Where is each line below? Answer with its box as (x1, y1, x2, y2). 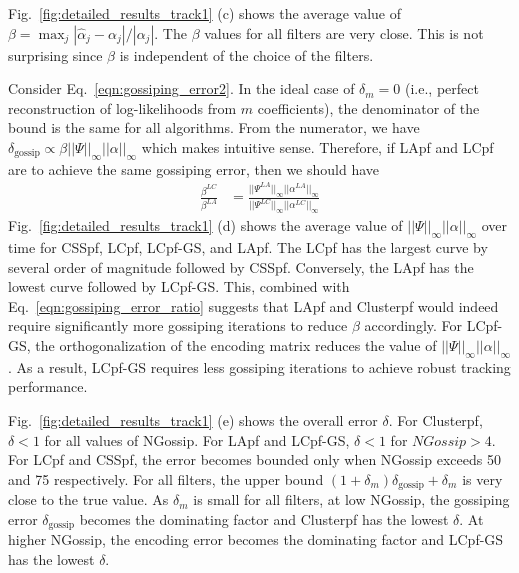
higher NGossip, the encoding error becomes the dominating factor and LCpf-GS (8, 529, 504, 550)
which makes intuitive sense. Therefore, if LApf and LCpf (141, 136, 494, 157)
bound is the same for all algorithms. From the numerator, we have (8, 117, 420, 138)
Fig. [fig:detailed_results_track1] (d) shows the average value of (8, 215, 403, 236)
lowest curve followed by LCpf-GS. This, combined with (8, 276, 350, 297)
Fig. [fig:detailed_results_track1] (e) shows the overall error (8, 409, 378, 430)
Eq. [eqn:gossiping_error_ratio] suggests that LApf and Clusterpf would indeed (8, 295, 499, 316)
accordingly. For (364, 315, 463, 336)
